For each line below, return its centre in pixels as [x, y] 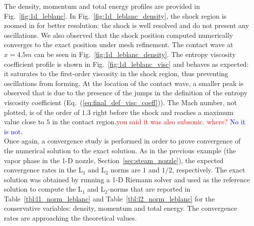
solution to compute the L [43, 189]
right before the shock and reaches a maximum [163, 112]
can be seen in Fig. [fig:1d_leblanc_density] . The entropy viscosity [135, 54]
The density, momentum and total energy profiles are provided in [102, 6]
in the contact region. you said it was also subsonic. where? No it [149, 122]
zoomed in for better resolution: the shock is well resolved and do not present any [127, 25]
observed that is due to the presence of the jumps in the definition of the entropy [126, 93]
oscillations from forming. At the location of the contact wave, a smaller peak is [124, 83]
